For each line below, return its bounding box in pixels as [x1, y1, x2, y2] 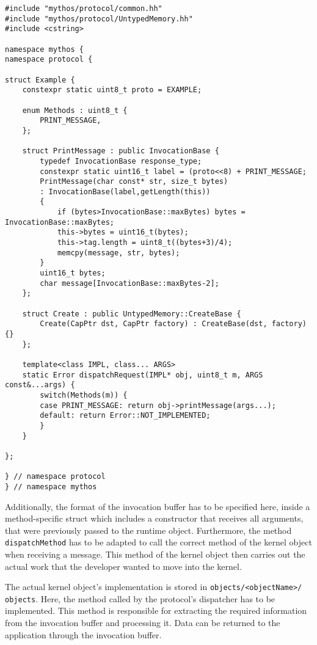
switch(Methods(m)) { [40, 390, 128, 399]
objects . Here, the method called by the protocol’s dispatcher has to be [5, 592, 275, 605]
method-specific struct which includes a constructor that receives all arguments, [5, 512, 304, 525]
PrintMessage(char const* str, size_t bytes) [40, 177, 228, 186]
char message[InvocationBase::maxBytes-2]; [40, 279, 219, 288]
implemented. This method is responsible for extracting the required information [5, 604, 307, 617]
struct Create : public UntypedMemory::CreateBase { [22, 309, 241, 318]
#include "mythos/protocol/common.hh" [5, 4, 162, 13]
